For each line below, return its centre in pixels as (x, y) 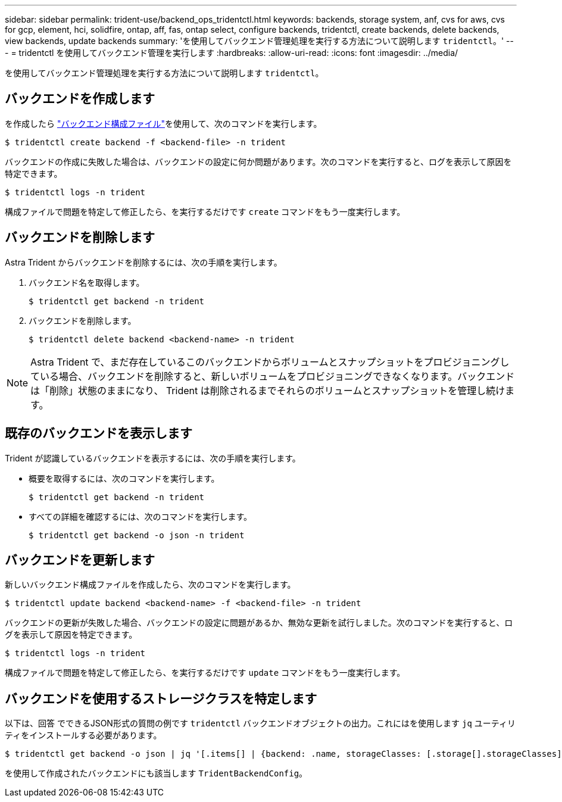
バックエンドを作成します (80, 99)
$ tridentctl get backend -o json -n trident (137, 535)
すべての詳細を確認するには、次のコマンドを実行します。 (140, 516)
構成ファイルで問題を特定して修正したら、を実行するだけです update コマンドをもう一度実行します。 (205, 673)
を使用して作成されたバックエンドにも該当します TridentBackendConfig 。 (156, 773)
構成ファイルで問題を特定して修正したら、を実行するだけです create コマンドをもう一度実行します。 (205, 211)
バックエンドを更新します (80, 560)
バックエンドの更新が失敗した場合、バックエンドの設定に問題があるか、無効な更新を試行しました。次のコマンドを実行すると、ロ (259, 623)
